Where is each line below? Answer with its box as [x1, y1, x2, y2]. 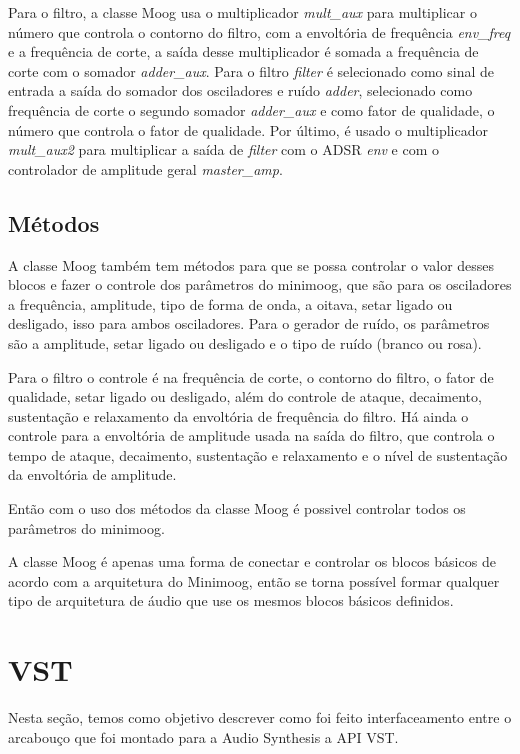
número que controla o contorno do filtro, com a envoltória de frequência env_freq [8, 21, 511, 42]
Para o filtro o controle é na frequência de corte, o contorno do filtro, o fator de [8, 366, 494, 387]
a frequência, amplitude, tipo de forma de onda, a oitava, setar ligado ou [8, 293, 453, 314]
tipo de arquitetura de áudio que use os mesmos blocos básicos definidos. [8, 590, 454, 611]
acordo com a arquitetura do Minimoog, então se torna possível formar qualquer [8, 570, 500, 591]
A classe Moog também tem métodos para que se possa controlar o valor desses [8, 254, 495, 275]
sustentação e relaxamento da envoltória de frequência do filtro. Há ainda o [8, 405, 469, 426]
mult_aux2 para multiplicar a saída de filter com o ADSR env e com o [8, 139, 440, 160]
